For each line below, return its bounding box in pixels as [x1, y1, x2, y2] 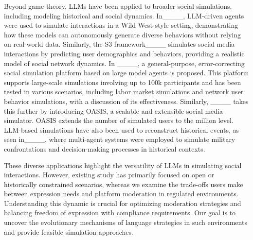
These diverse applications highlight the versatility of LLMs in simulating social [4, 160, 242, 170]
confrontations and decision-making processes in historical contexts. [4, 143, 205, 154]
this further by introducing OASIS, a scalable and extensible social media [4, 105, 223, 116]
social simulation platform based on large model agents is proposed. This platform [4, 68, 249, 78]
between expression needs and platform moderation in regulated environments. [4, 189, 238, 199]
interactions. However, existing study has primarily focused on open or [4, 170, 215, 180]
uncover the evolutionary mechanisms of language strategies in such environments [4, 217, 247, 227]
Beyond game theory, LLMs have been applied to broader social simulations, [4, 1, 232, 11]
